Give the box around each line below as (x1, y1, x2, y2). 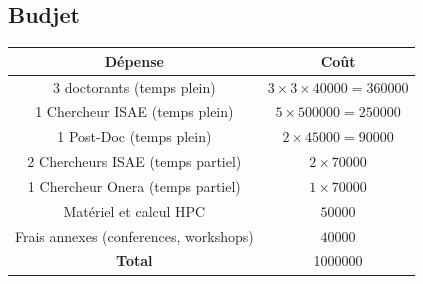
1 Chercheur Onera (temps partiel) (27, 175, 241, 196)
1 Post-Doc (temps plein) (57, 126, 212, 147)
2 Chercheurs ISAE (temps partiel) (27, 151, 242, 172)
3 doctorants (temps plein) (52, 76, 216, 97)
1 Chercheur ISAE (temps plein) (35, 101, 234, 122)
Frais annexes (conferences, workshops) (15, 225, 254, 246)
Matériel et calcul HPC (63, 200, 206, 221)
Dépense (104, 50, 164, 71)
